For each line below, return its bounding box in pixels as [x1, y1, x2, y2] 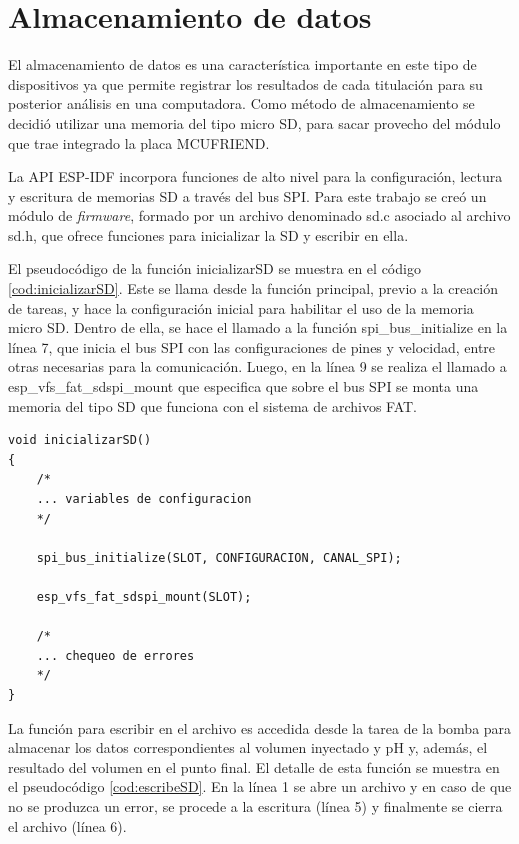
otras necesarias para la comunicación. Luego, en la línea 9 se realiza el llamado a [8, 356, 507, 377]
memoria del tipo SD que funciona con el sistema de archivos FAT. [8, 395, 418, 416]
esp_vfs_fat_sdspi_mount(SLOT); [36, 589, 252, 604]
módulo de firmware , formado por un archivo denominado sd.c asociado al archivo [8, 205, 511, 226]
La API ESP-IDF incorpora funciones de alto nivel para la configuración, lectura [8, 166, 503, 187]
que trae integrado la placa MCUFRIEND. [8, 132, 270, 153]
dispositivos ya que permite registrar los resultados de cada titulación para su [8, 73, 483, 94]
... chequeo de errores [36, 648, 195, 663]
